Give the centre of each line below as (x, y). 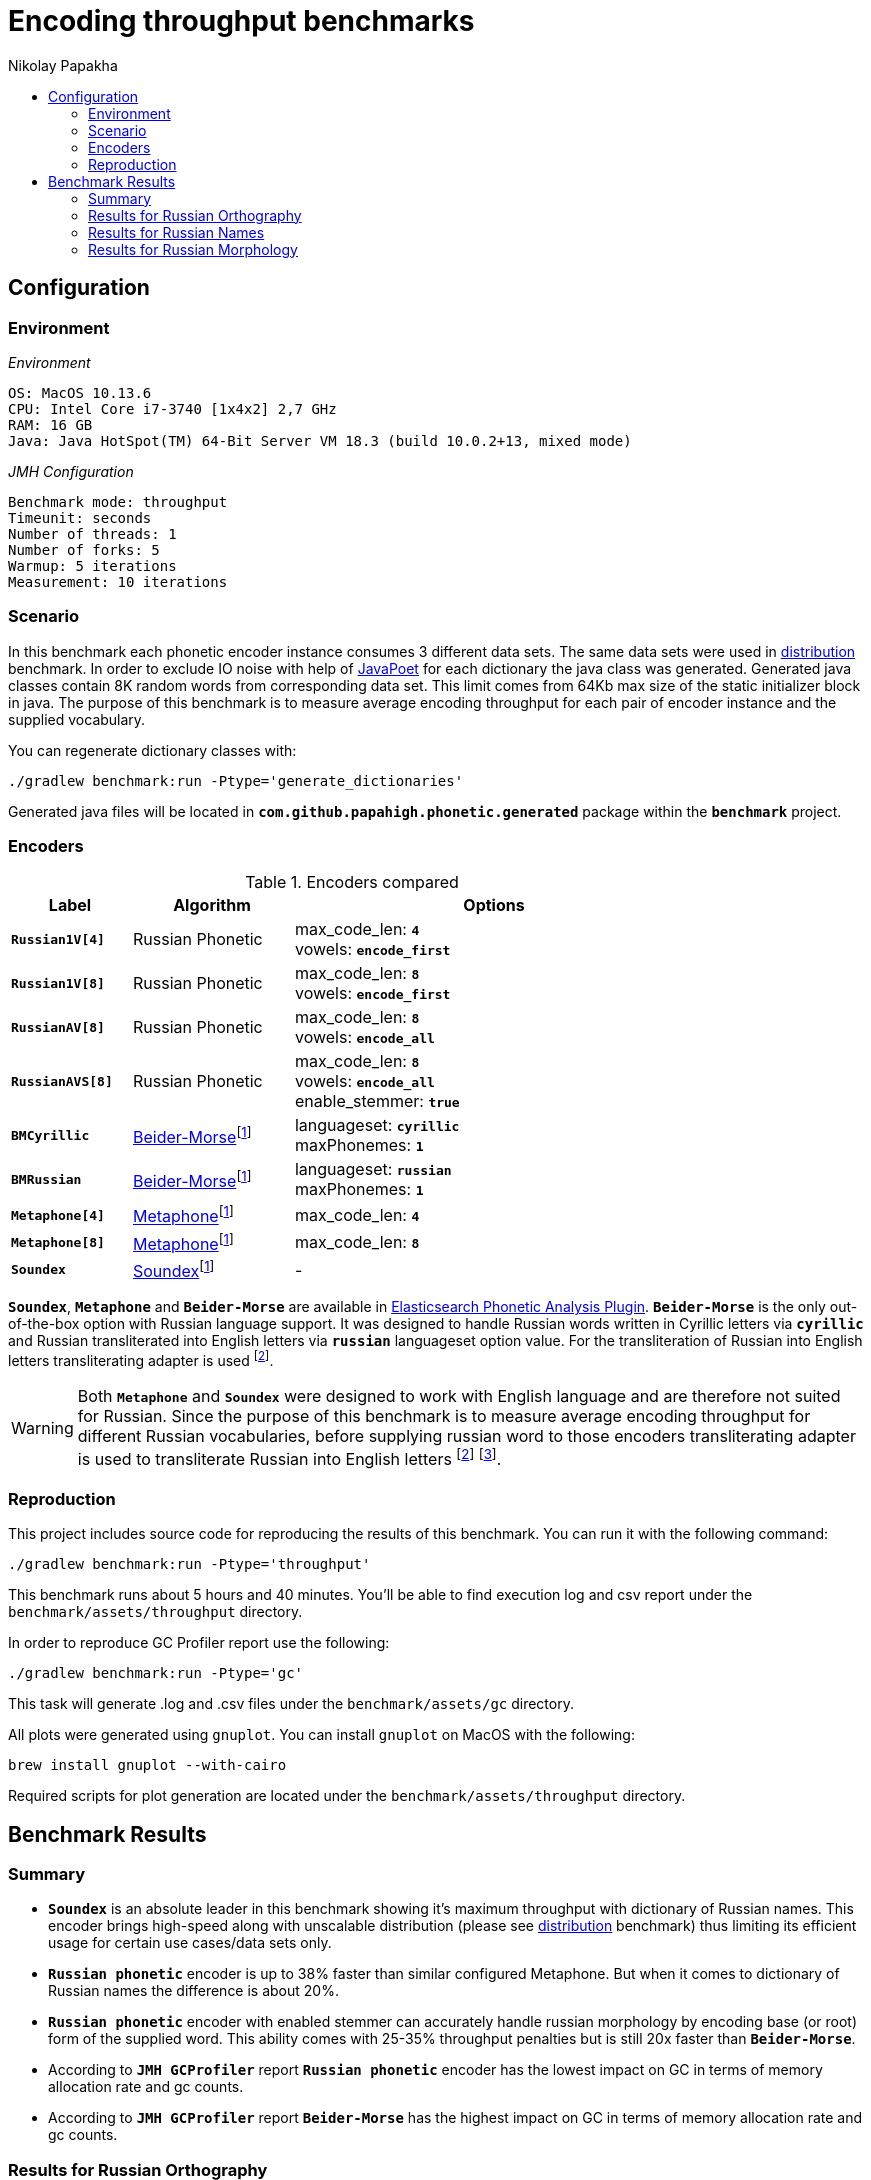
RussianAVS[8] (62, 1081)
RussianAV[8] (58, 1027)
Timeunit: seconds (80, 517)
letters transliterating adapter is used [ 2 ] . (141, 1359)
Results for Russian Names (176, 232)
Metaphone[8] (58, 1242)
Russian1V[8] (58, 983)
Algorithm (212, 905)
